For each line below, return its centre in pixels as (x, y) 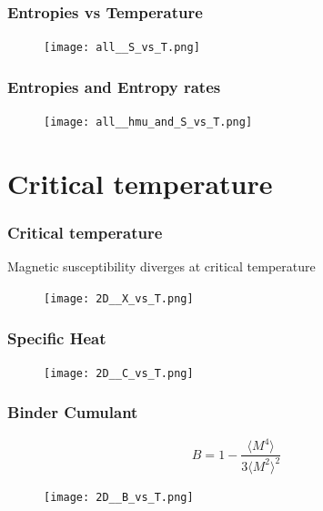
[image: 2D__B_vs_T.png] (119, 497)
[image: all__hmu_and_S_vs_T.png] (148, 123)
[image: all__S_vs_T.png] (122, 48)
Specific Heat (57, 337)
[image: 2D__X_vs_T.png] (119, 298)
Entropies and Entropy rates (114, 86)
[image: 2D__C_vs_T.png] (119, 373)
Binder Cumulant (73, 412)
